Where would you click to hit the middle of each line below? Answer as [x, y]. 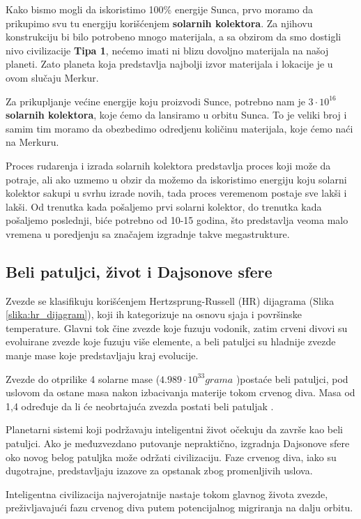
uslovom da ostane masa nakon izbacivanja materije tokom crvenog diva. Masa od [180, 392]
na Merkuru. [32, 142]
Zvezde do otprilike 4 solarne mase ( [83, 378]
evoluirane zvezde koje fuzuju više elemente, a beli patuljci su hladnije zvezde [171, 341]
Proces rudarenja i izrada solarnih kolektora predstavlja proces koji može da [168, 165]
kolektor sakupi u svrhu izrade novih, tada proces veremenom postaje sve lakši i [176, 193]
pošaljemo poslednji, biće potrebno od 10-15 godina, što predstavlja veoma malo [177, 220]
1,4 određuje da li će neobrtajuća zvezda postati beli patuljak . [140, 406]
